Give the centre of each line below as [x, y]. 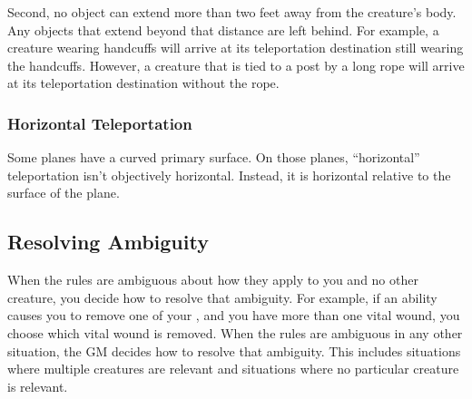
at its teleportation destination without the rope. [143, 83]
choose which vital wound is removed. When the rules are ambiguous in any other [235, 332]
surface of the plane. [64, 193]
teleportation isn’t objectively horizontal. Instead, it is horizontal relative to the [229, 175]
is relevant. [38, 386]
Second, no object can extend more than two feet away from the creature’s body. [232, 12]
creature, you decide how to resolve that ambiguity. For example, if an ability [222, 297]
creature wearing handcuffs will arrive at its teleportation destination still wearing [236, 48]
